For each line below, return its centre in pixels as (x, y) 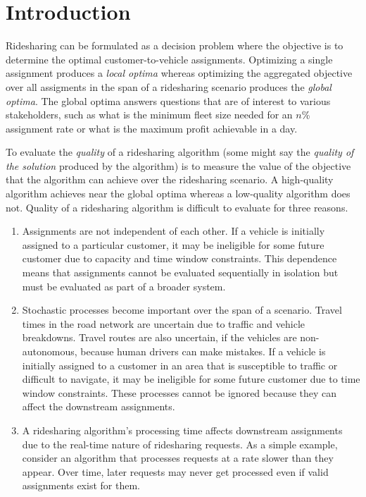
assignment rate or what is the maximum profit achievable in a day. (152, 128)
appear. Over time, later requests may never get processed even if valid (175, 471)
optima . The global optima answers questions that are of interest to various (168, 100)
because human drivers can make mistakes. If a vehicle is (203, 351)
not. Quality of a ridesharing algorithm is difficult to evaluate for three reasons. (177, 207)
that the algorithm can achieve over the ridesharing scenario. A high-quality (170, 179)
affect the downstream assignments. (99, 406)
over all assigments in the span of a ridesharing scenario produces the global (169, 86)
